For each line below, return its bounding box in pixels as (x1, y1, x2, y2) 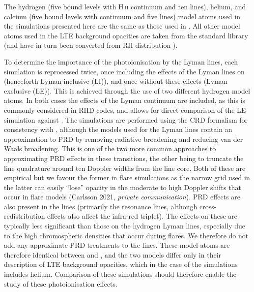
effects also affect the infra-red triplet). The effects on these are (47, 211, 238, 221)
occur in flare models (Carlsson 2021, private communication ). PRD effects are (4, 192, 241, 202)
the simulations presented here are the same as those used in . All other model (4, 21, 240, 31)
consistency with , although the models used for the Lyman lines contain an (4, 124, 232, 134)
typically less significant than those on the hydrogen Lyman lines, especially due (4, 221, 246, 231)
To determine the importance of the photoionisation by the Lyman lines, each (4, 56, 238, 66)
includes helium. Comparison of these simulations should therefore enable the (4, 269, 237, 279)
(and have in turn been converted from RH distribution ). (4, 40, 178, 50)
